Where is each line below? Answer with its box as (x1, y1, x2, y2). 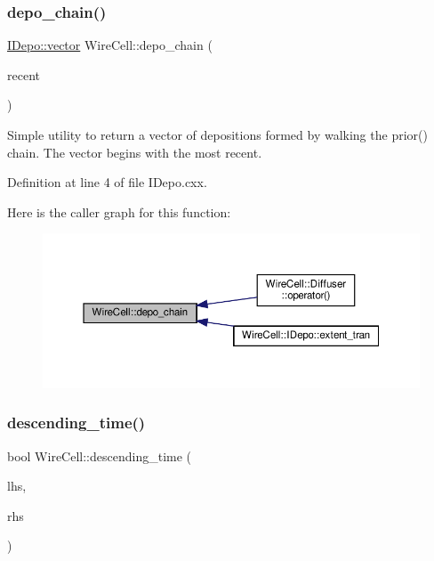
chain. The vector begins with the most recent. (7, 142, 262, 161)
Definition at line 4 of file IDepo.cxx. (7, 173, 207, 191)
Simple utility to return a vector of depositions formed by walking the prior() (7, 126, 428, 143)
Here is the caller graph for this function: (7, 202, 231, 221)
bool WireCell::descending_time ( (7, 446, 192, 465)
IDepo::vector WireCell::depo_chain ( (7, 36, 213, 54)
